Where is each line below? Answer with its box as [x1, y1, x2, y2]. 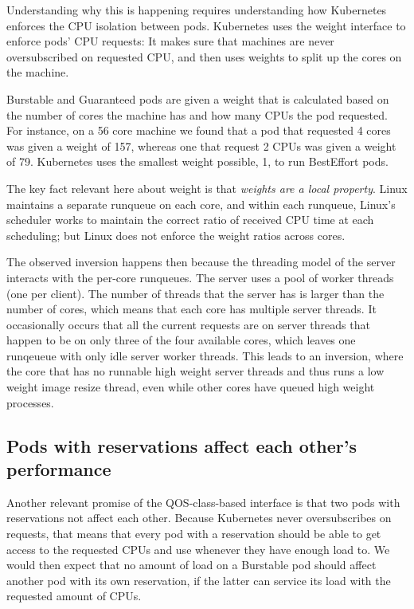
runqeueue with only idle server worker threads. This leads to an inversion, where [6, 347, 404, 363]
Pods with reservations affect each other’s [6, 433, 357, 458]
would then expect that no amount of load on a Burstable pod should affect [6, 556, 377, 573]
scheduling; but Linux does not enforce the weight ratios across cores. [6, 226, 346, 243]
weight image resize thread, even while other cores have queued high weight [6, 379, 375, 395]
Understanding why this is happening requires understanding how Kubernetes [6, 2, 387, 18]
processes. [6, 394, 54, 411]
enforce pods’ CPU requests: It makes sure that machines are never [6, 33, 334, 49]
